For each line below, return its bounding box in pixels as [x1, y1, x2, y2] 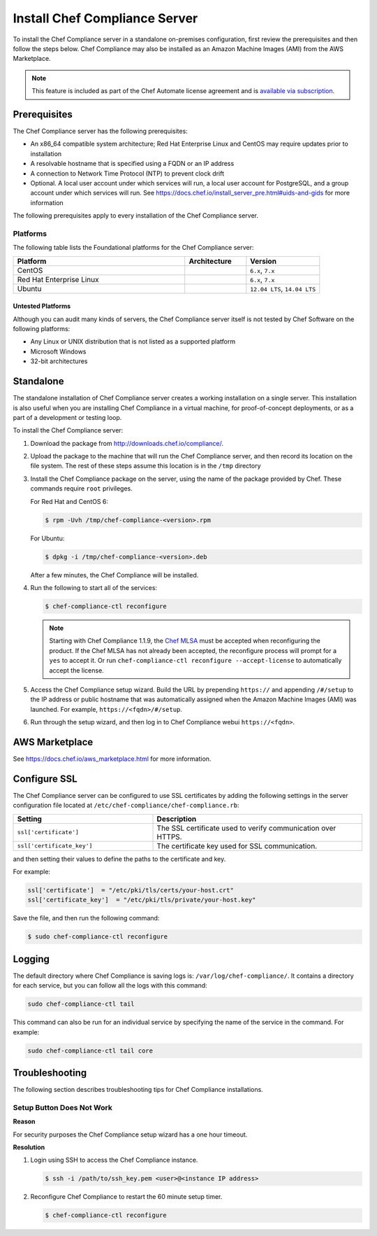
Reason [13, 1117, 36, 1126]
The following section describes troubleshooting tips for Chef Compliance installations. [13, 1086, 263, 1094]
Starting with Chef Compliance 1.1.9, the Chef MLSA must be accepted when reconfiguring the [49, 637, 320, 645]
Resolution [13, 1143, 45, 1151]
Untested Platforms [13, 302, 71, 311]
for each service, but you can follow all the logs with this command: [13, 981, 207, 990]
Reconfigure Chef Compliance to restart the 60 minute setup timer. [30, 1193, 223, 1201]
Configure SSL [13, 773, 77, 785]
